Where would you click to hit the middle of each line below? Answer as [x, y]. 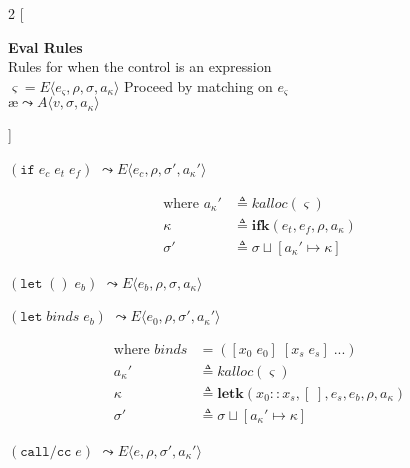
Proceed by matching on [198, 85]
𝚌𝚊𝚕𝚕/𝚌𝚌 [46, 451]
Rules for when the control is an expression [140, 66]
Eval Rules [45, 46]
